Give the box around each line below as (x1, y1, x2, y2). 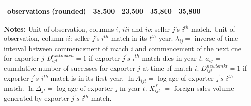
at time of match (142, 63, 193, 73)
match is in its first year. (50, 73, 124, 83)
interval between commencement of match (4, 43, 129, 53)
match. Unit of (191, 23, 235, 34)
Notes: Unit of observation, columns (4, 23, 114, 34)
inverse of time (194, 33, 238, 43)
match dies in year (142, 53, 197, 63)
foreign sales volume (174, 83, 234, 93)
